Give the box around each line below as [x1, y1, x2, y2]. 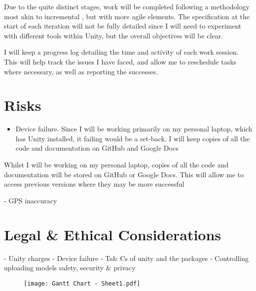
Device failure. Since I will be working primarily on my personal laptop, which [15, 124, 253, 134]
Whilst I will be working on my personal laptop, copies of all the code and [4, 160, 229, 170]
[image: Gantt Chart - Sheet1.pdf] [24, 280, 141, 287]
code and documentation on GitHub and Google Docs [15, 143, 179, 153]
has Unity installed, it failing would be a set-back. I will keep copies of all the [15, 133, 250, 143]
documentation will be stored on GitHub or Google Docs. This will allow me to [4, 169, 244, 179]
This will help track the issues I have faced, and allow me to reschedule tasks [4, 56, 237, 66]
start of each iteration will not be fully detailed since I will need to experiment [4, 21, 242, 31]
